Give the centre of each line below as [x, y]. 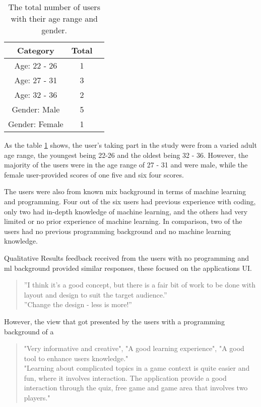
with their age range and [54, 18]
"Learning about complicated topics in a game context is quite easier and [137, 368]
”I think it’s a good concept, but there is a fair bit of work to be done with [140, 285]
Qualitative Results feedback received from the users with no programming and [127, 257]
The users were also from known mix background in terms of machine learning [125, 191]
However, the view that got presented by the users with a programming [114, 321]
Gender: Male [36, 109]
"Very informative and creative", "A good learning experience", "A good [134, 348]
